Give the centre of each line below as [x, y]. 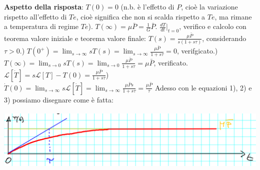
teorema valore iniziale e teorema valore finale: [75, 38]
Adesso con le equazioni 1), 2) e [203, 87]
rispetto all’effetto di [35, 16]
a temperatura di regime [41, 26]
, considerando [224, 38]
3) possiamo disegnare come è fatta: [59, 99]
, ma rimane [233, 16]
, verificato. [171, 62]
